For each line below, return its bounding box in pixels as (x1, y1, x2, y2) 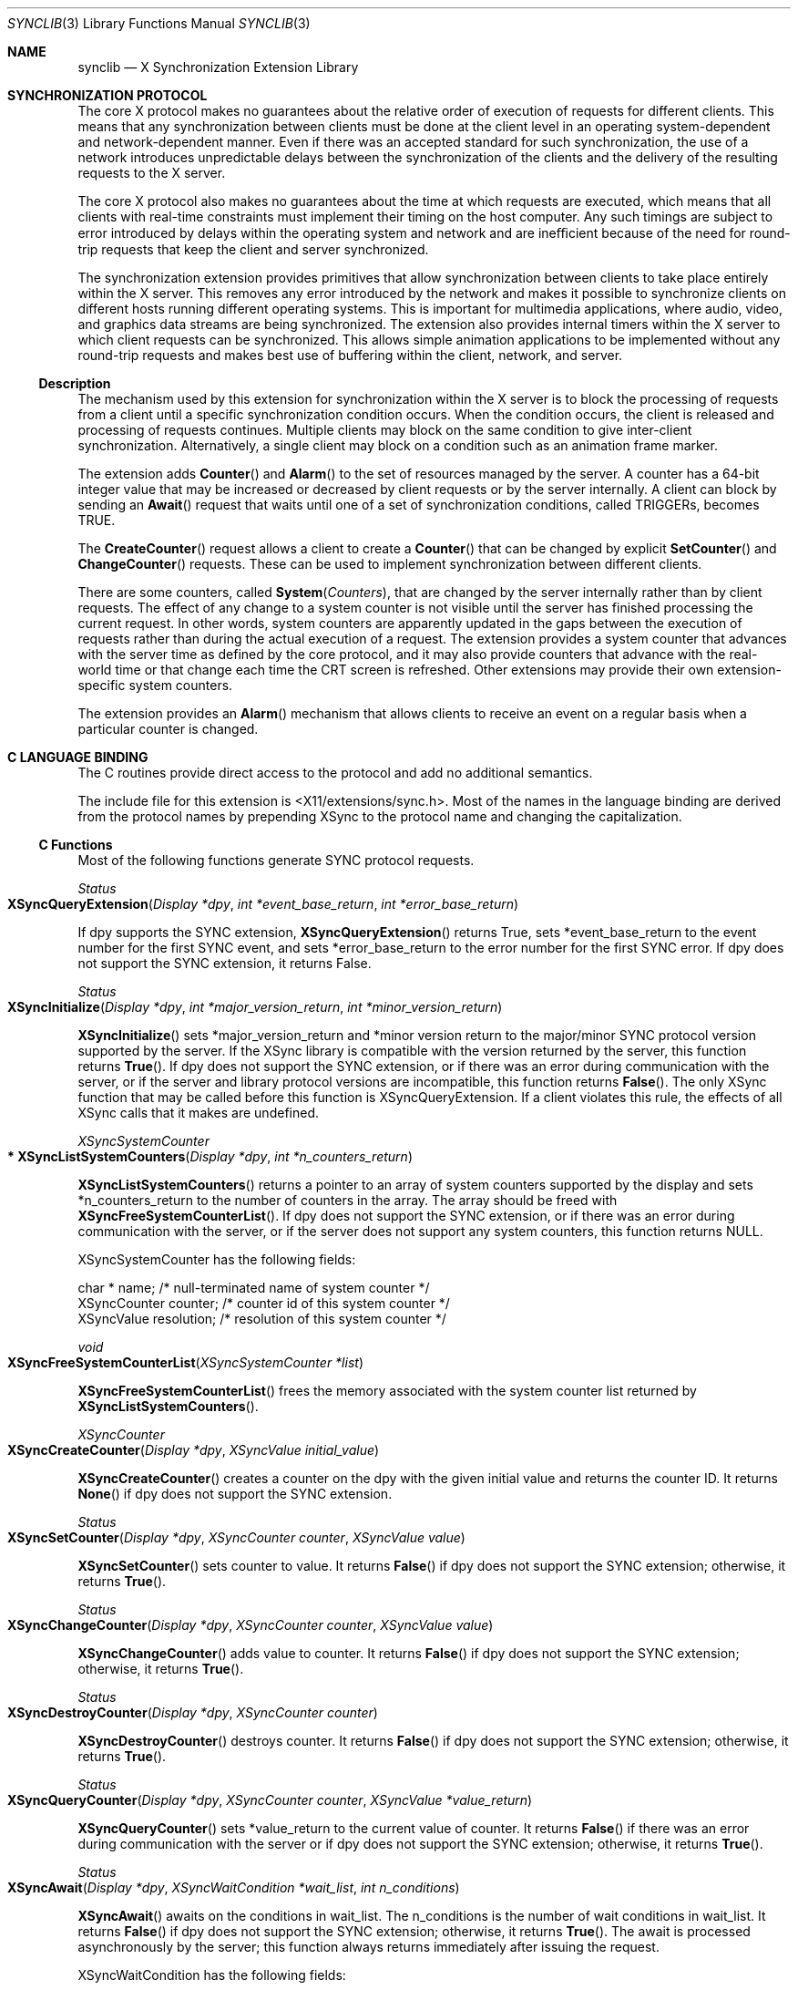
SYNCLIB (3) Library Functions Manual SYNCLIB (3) (7, 15, 311, 31)
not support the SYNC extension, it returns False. (77, 955, 372, 971)
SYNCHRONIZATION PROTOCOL (7, 88, 208, 103)
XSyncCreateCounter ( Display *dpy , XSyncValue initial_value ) (7, 1442, 380, 1458)
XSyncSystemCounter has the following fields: (77, 1252, 356, 1267)
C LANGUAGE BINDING (7, 749, 148, 765)
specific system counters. (77, 677, 233, 693)
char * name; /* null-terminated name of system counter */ (77, 1280, 430, 1295)
